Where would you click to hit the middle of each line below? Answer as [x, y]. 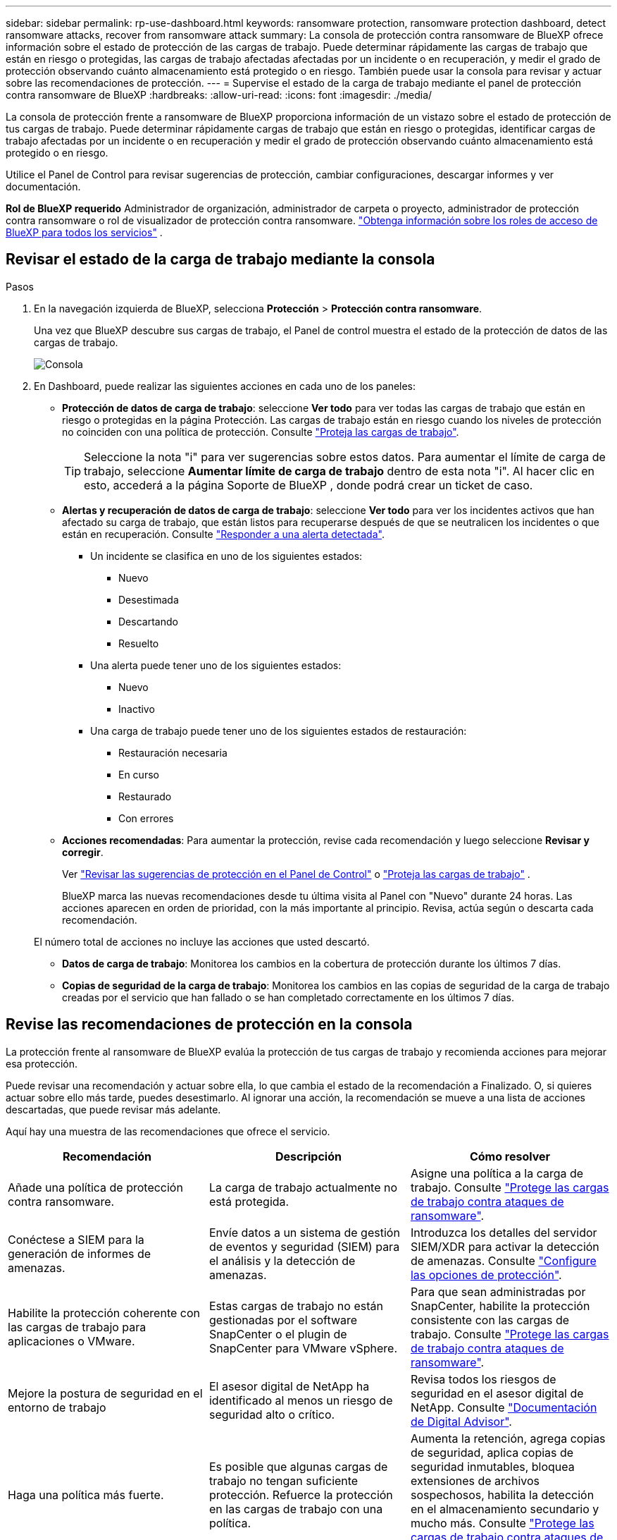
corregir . [83, 852]
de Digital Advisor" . [461, 1421]
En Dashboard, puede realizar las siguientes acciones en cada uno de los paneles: [225, 386]
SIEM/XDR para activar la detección [505, 1246]
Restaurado [145, 796]
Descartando [148, 621]
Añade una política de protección [95, 1187]
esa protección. [42, 1063]
